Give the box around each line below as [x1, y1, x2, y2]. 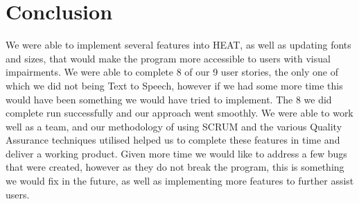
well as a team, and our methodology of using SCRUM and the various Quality [6, 119, 342, 133]
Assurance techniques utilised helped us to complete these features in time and [6, 133, 340, 147]
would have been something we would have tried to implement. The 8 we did [6, 92, 332, 106]
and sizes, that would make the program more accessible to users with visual [6, 51, 331, 65]
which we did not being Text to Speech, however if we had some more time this [6, 78, 343, 92]
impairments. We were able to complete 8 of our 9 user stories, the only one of [6, 65, 338, 79]
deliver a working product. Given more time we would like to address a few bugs [6, 146, 347, 160]
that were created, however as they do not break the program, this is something [6, 160, 344, 174]
